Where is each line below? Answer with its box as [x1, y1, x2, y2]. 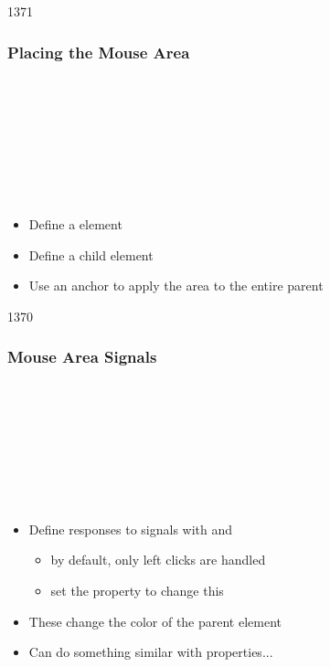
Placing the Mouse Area [7, 40, 190, 63]
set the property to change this [50, 580, 224, 599]
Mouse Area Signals [7, 345, 157, 368]
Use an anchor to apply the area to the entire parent [28, 276, 324, 295]
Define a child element [28, 245, 154, 264]
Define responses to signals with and [28, 519, 233, 538]
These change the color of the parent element [28, 611, 282, 630]
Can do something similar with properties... [28, 642, 273, 662]
